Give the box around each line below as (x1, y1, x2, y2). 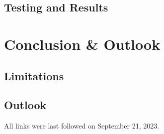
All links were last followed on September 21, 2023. (4, 121, 160, 131)
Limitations (4, 68, 64, 83)
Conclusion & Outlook (4, 33, 161, 54)
